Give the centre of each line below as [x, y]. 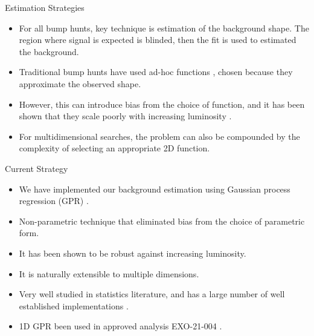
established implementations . [74, 305]
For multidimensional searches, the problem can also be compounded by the [159, 136]
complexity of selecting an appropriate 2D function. [114, 148]
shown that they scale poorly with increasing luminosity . [125, 116]
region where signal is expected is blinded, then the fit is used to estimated [158, 40]
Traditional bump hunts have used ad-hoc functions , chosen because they [156, 72]
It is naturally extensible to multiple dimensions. [109, 273]
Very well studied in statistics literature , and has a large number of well [152, 294]
